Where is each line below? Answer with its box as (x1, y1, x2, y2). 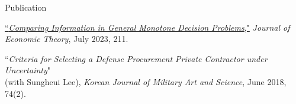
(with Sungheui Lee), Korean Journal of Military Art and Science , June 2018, (5, 75, 287, 87)
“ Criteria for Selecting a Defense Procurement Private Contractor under (5, 52, 268, 64)
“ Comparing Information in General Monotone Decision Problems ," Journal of (5, 21, 290, 33)
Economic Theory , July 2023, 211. (5, 32, 128, 45)
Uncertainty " (5, 64, 51, 76)
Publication (5, 1, 47, 13)
